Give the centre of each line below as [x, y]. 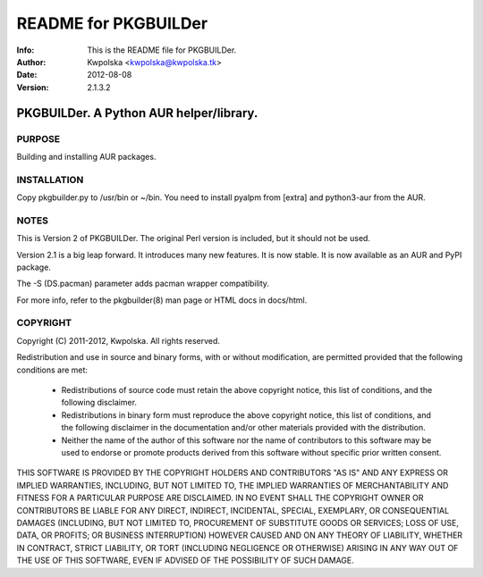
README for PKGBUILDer [112, 23]
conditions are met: [52, 370]
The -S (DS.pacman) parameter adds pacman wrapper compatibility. [143, 284]
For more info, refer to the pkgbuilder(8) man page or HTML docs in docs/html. [162, 300]
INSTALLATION [50, 180]
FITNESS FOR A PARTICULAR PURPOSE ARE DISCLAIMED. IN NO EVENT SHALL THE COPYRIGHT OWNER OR [220, 498]
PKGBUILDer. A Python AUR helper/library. [137, 113]
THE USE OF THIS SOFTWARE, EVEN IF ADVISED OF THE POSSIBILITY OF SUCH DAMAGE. [186, 560]
